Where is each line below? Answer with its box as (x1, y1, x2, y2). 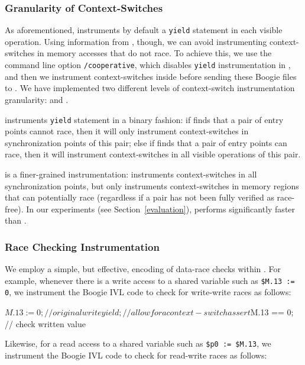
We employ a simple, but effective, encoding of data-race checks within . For (5, 263, 281, 275)
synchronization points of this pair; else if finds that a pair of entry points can (5, 136, 287, 148)
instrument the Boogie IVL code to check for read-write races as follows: (5, 348, 267, 361)
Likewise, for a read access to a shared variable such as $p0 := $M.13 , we (5, 337, 271, 350)
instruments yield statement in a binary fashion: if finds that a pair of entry (5, 113, 284, 125)
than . (5, 214, 27, 227)
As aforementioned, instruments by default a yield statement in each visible (5, 24, 283, 36)
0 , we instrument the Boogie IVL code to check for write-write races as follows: (5, 286, 291, 298)
